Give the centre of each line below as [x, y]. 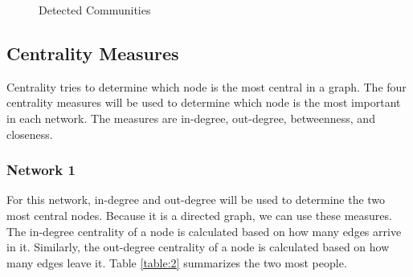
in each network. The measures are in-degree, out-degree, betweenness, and [191, 118]
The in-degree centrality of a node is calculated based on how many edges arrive [204, 231]
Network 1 [41, 170]
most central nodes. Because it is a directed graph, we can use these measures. [199, 215]
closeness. [30, 134]
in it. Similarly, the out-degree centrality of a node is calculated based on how [198, 247]
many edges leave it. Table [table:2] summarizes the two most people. [177, 262]
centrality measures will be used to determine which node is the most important [204, 102]
